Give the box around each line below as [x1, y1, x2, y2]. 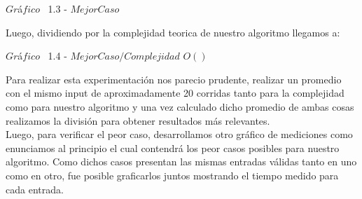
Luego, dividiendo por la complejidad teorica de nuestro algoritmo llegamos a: [6, 25, 340, 39]
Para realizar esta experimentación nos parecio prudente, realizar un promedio [6, 71, 342, 86]
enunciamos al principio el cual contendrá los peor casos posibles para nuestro [6, 140, 340, 155]
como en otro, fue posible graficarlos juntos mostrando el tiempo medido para [6, 167, 339, 182]
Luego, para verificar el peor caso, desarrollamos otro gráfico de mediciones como [6, 127, 353, 142]
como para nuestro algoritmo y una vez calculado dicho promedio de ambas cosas [6, 99, 354, 114]
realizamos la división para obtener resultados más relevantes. [6, 113, 270, 128]
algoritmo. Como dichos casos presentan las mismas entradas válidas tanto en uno [6, 154, 357, 169]
